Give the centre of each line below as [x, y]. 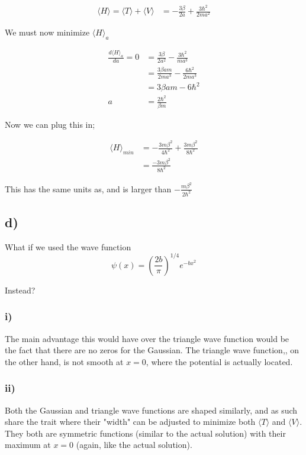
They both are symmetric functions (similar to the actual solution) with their [145, 433]
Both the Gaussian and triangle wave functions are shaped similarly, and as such [151, 410]
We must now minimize [47, 32]
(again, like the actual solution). [134, 445]
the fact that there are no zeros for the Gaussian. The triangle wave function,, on [152, 350]
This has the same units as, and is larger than [88, 188]
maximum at [28, 445]
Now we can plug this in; [50, 124]
